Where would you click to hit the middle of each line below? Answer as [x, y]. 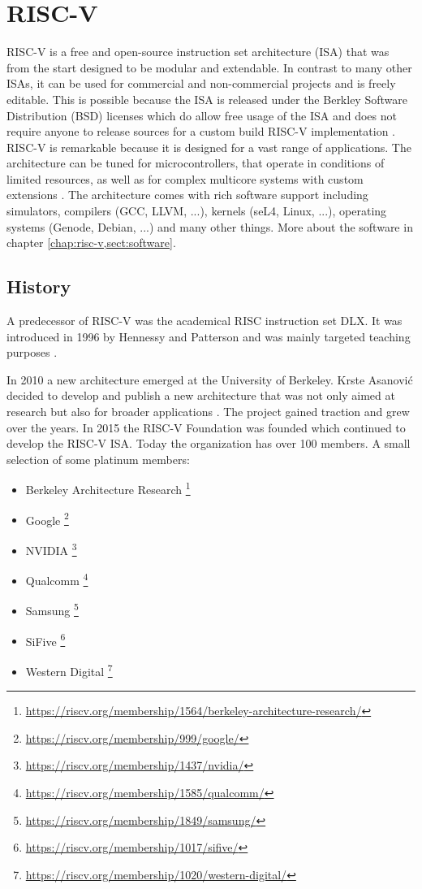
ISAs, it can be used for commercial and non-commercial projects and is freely [201, 83]
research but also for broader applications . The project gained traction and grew [208, 412]
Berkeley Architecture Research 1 [108, 488]
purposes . [32, 352]
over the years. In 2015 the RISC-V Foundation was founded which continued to [206, 427]
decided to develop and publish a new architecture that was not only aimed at [201, 395]
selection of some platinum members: [98, 459]
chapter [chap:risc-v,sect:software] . [91, 243]
